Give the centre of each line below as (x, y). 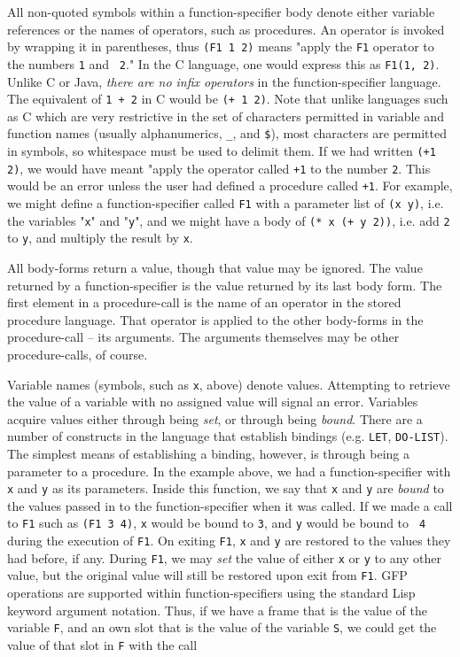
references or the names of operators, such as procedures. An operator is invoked (226, 29)
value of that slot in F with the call (102, 644)
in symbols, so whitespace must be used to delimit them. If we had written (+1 (222, 151)
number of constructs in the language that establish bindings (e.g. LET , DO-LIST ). (228, 436)
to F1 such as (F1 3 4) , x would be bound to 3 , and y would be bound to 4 (217, 523)
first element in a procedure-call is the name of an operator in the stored (204, 302)
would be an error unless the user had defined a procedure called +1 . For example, (230, 186)
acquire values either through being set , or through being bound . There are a (215, 418)
